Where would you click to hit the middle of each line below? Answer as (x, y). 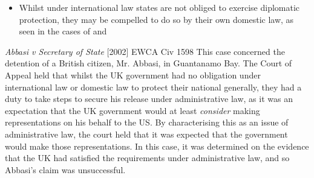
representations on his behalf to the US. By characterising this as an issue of (147, 122)
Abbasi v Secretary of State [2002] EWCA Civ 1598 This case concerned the (145, 51)
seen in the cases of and (63, 31)
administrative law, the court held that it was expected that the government (146, 134)
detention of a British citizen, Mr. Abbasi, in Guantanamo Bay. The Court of (149, 63)
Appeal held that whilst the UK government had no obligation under (133, 75)
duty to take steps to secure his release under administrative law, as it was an (149, 99)
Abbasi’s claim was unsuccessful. (65, 169)
